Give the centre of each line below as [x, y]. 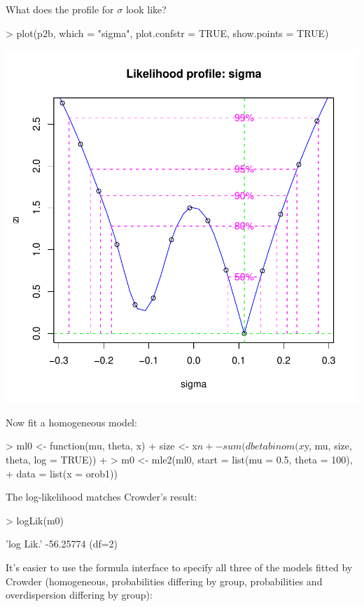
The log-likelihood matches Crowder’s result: [101, 497]
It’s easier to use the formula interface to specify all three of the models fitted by [179, 567]
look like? [146, 9]
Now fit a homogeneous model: [71, 422]
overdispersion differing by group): [79, 595]
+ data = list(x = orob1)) [62, 473]
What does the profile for [60, 9]
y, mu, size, [328, 446]
